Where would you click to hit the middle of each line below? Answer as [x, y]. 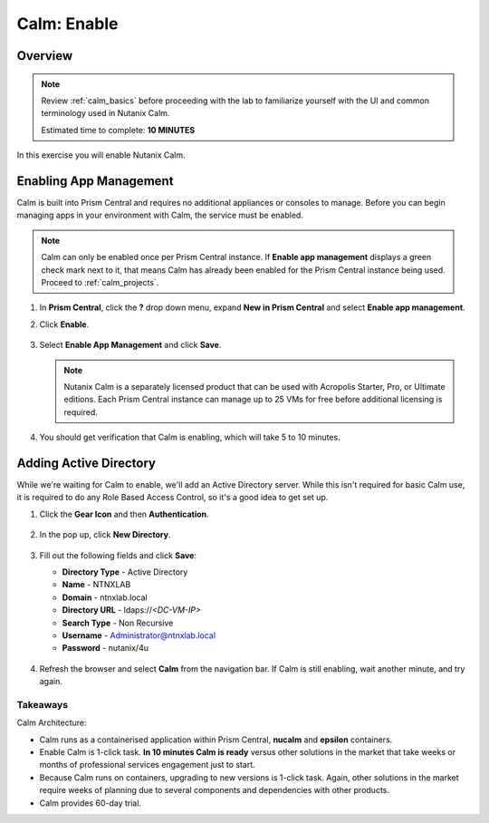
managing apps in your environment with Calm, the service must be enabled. [160, 215]
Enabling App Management [95, 181]
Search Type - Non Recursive [118, 623]
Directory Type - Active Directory [125, 572]
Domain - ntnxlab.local [105, 597]
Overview [45, 56]
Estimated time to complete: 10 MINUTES [118, 130]
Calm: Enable [67, 24]
